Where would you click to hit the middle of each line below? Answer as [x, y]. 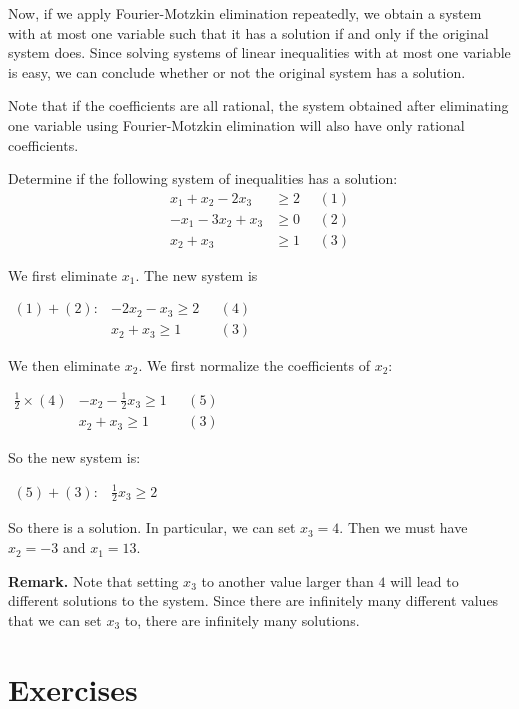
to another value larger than [287, 580]
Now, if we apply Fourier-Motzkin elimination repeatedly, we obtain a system [245, 13]
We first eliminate [63, 274]
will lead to [424, 580]
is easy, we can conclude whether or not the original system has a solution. [237, 71]
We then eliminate [64, 364]
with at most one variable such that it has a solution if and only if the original [248, 32]
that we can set [55, 619]
